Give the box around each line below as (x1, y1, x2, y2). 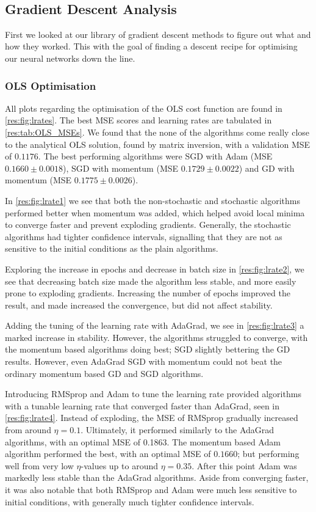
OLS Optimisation (5, 78, 96, 93)
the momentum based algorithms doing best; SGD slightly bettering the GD (5, 343, 290, 356)
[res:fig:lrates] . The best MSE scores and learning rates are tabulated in (5, 114, 272, 126)
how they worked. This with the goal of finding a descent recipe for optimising (5, 40, 298, 53)
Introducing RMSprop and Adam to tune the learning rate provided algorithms (5, 387, 301, 400)
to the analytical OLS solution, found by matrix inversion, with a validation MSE (5, 137, 311, 150)
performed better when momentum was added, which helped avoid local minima (5, 206, 305, 219)
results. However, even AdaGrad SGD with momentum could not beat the (5, 355, 282, 368)
